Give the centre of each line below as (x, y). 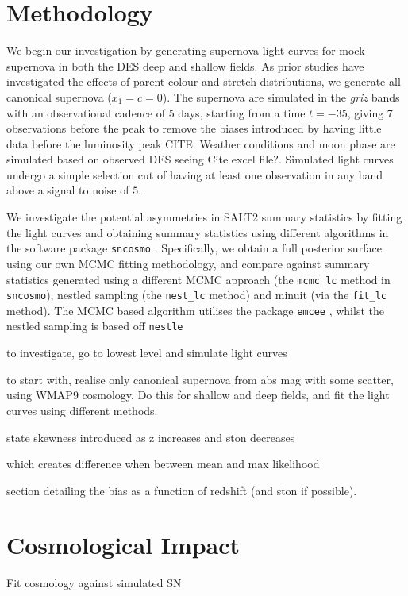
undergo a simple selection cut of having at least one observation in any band (195, 174)
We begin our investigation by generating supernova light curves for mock (186, 50)
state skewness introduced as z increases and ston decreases (151, 437)
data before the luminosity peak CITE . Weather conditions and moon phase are (201, 143)
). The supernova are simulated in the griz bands (281, 96)
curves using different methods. (82, 410)
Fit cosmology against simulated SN (94, 583)
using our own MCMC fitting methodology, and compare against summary (188, 263)
